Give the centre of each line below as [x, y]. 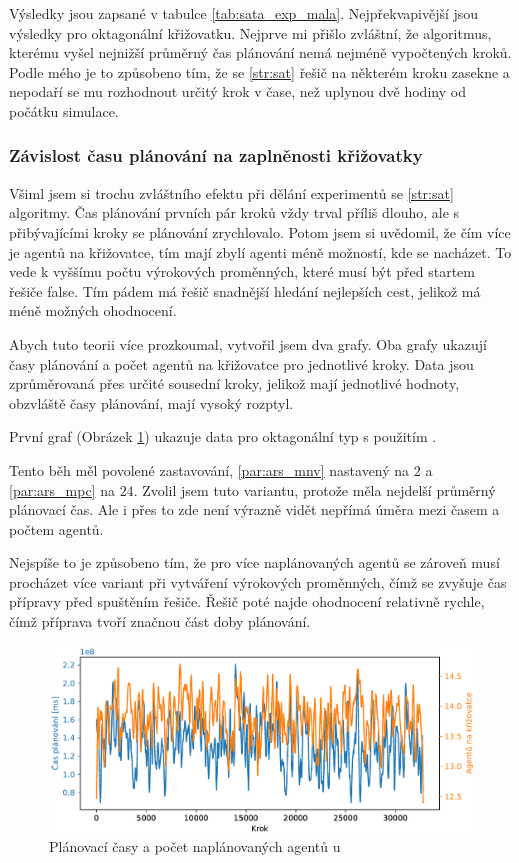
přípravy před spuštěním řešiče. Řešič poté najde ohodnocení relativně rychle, [247, 601]
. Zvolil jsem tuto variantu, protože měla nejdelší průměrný [314, 489]
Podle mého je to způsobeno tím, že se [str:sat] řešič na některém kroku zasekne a [259, 71]
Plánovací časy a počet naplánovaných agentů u [195, 845]
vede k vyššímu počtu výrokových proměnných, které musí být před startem [242, 271]
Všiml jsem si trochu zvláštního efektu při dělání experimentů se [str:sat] [231, 192]
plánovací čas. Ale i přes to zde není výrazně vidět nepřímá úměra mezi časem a [254, 509]
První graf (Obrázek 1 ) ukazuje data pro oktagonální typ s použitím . [223, 436]
